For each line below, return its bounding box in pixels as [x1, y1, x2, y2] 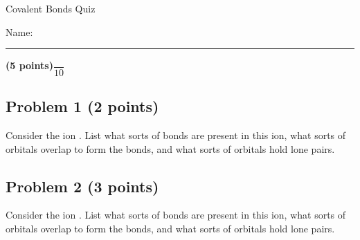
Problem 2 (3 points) [6, 175, 159, 196]
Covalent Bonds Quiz [6, 1, 96, 15]
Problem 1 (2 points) [6, 95, 159, 117]
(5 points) [6, 58, 53, 73]
